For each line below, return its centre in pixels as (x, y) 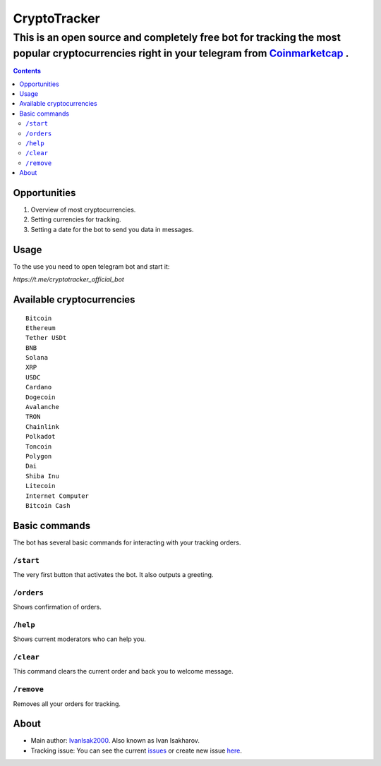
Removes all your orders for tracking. (67, 704)
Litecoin (41, 486)
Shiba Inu (42, 476)
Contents (27, 71)
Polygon (39, 456)
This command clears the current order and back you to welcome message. (123, 671)
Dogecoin (41, 397)
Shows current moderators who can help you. (79, 639)
